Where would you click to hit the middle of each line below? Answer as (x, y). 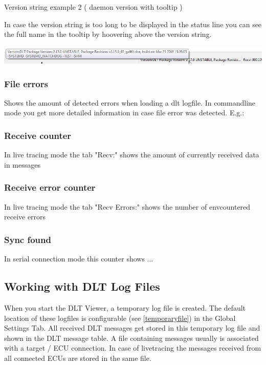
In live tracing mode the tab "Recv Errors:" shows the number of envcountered (127, 206)
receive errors (25, 217)
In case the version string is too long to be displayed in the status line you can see (133, 24)
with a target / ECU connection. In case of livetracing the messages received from (133, 348)
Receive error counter (50, 187)
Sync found (28, 239)
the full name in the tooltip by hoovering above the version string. (108, 34)
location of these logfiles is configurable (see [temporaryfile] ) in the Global (120, 318)
